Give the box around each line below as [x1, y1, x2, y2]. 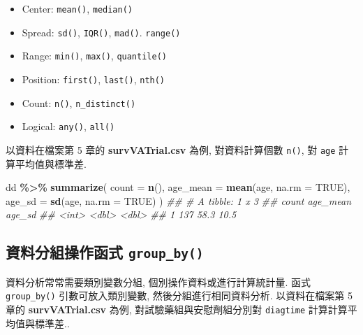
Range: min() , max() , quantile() [22, 48, 167, 63]
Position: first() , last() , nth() [22, 71, 165, 86]
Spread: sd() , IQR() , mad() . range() [22, 24, 181, 39]
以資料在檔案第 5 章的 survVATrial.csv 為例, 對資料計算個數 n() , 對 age [6, 142, 336, 157]
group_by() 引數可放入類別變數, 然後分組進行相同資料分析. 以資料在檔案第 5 [6, 288, 353, 303]
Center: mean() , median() [22, 1, 133, 15]
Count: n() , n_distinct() [22, 95, 136, 110]
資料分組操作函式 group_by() [6, 241, 204, 263]
